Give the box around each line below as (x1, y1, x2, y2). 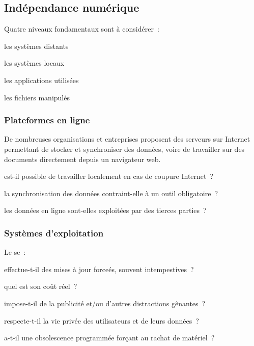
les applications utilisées (4, 74, 79, 85)
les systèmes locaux (4, 58, 65, 68)
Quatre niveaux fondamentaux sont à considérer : (4, 23, 159, 34)
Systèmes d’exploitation (4, 226, 104, 239)
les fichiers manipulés (4, 92, 70, 102)
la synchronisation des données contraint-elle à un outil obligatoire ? (4, 188, 218, 198)
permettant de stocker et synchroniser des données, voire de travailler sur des (4, 143, 245, 154)
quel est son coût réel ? (4, 281, 77, 291)
